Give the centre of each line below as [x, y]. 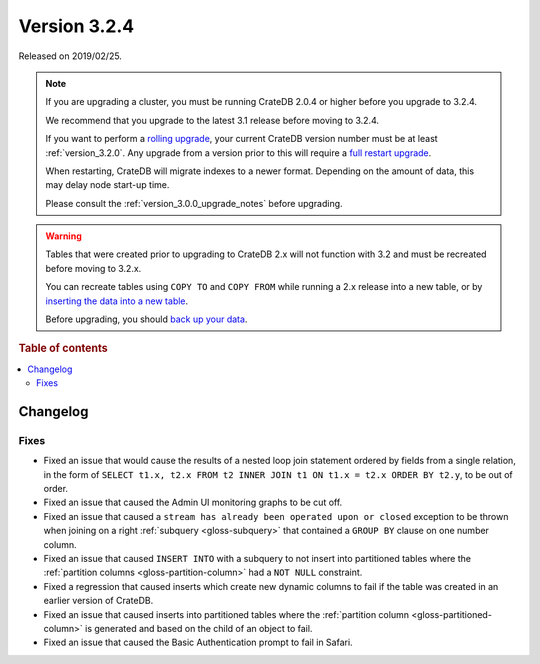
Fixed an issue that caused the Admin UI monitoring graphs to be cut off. [193, 502]
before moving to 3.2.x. [93, 268]
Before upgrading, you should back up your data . [146, 319]
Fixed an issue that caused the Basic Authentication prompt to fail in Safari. [198, 642]
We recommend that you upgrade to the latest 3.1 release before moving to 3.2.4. [212, 120]
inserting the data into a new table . [117, 301]
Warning [63, 236]
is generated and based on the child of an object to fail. [199, 628]
